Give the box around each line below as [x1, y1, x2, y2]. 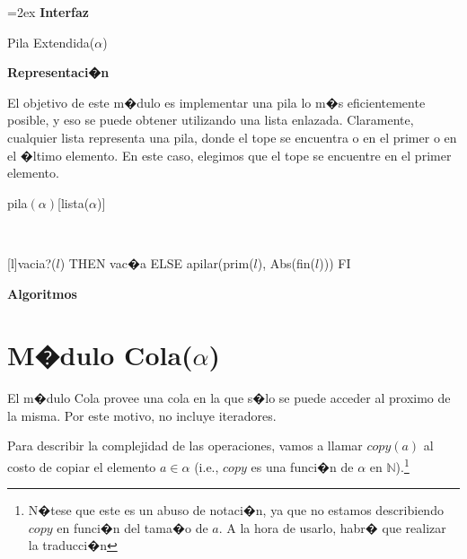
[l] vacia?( [7, 253, 57, 272]
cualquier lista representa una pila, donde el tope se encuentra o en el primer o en [7, 127, 457, 146]
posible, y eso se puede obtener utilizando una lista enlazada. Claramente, [7, 110, 414, 129]
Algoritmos [7, 284, 77, 302]
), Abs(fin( [257, 253, 316, 272]
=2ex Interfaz [7, 3, 89, 21]
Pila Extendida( [7, 32, 95, 51]
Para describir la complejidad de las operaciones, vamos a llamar [7, 436, 363, 455]
